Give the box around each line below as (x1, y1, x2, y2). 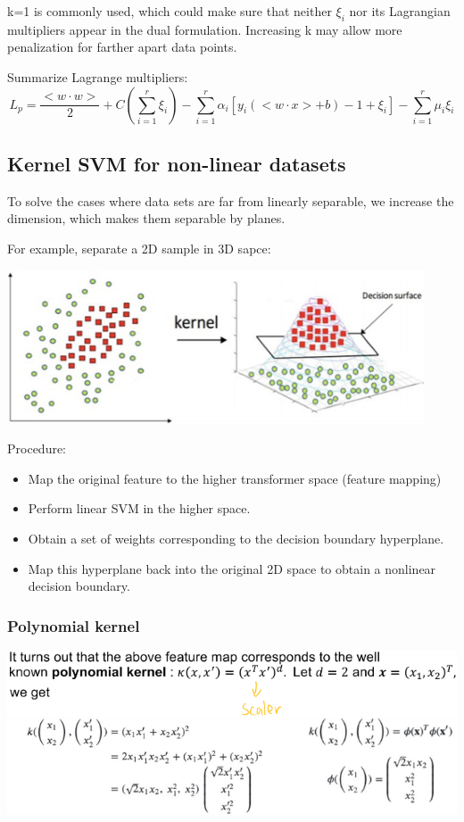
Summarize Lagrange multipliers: (7, 67, 188, 86)
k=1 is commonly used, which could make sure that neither (7, 2, 332, 20)
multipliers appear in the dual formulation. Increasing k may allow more (7, 20, 402, 38)
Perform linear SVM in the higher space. (28, 499, 251, 518)
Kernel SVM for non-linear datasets (7, 149, 346, 177)
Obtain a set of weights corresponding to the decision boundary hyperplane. (28, 528, 444, 547)
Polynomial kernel (7, 614, 140, 636)
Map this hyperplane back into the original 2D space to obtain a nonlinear (28, 559, 436, 577)
